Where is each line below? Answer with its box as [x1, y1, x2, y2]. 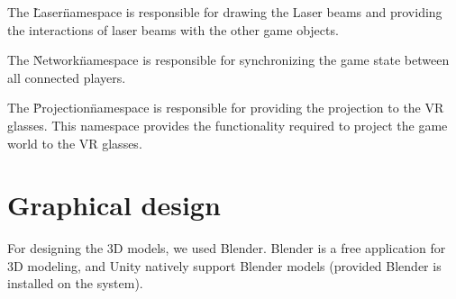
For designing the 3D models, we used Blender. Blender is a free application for [7, 239, 446, 258]
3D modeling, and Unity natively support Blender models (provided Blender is [7, 256, 442, 275]
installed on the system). [7, 274, 143, 293]
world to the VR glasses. [7, 133, 142, 152]
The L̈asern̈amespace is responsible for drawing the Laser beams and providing [7, 3, 442, 21]
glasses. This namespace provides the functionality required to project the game [7, 115, 448, 134]
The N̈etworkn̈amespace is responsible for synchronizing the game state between [7, 50, 450, 69]
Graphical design [7, 186, 221, 223]
